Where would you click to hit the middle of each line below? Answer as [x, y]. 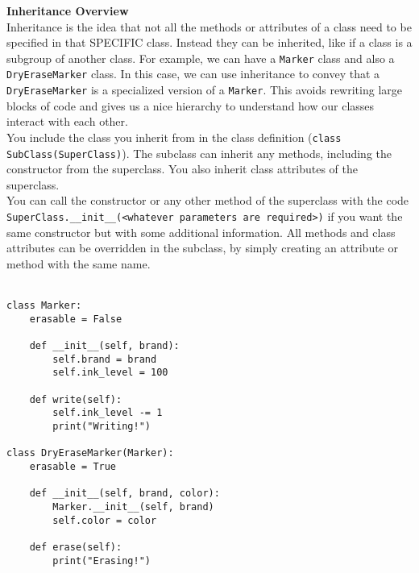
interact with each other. [67, 121]
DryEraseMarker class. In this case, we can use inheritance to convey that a [193, 74]
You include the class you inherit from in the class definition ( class [174, 137]
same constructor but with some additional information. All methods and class [201, 232]
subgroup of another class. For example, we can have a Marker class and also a [201, 58]
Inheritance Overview [68, 10]
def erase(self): [76, 547]
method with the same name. [79, 263]
